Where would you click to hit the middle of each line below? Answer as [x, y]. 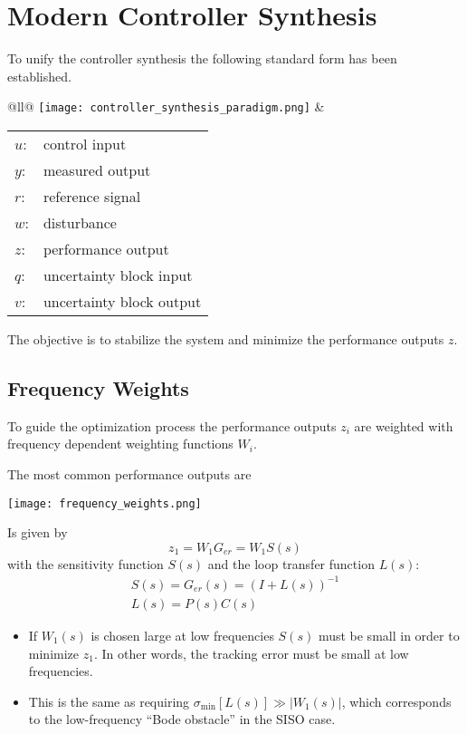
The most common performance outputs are [129, 473]
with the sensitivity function [86, 563]
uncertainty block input [118, 275]
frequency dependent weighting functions [120, 444]
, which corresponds [396, 701]
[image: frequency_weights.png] [105, 503]
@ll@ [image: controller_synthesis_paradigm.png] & [166, 106]
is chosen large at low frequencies [182, 635]
